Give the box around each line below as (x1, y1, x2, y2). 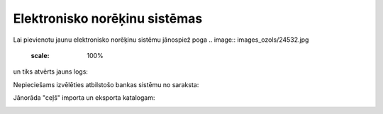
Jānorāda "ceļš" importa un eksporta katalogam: (13, 93, 155, 102)
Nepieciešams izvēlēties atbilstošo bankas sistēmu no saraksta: (13, 80, 199, 89)
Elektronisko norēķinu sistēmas (13, 11, 203, 26)
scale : (30, 51, 50, 59)
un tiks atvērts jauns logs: (13, 67, 89, 76)
